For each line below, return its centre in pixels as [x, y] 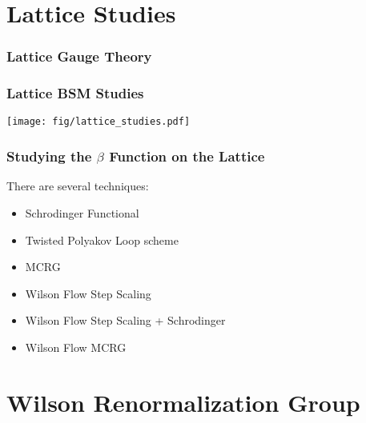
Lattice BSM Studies [75, 93]
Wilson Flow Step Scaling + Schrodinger [125, 320]
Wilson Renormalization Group [183, 402]
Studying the [49, 156]
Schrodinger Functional [82, 212]
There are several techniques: [78, 186]
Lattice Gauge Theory [79, 56]
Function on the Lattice [187, 156]
